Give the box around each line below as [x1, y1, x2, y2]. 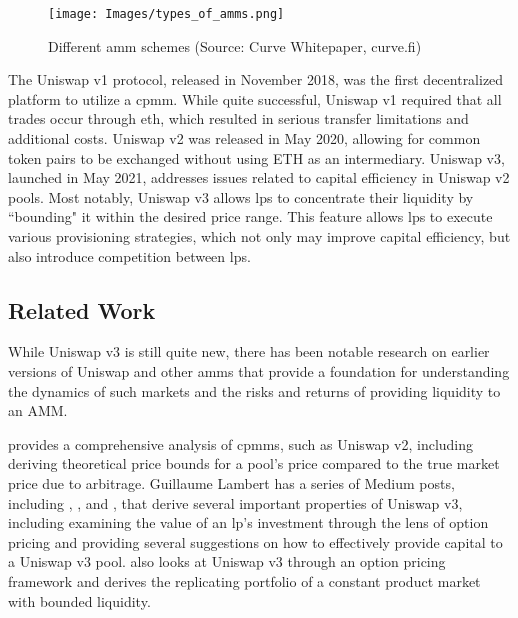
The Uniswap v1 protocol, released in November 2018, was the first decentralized [8, 69, 504, 90]
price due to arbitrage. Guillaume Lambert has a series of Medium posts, [8, 472, 455, 493]
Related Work [8, 294, 156, 325]
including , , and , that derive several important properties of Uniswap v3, [8, 492, 463, 513]
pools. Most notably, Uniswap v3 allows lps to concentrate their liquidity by [8, 186, 474, 207]
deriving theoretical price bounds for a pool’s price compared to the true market [8, 453, 500, 474]
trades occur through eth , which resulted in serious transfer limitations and [8, 108, 469, 129]
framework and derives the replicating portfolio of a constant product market [8, 570, 481, 591]
